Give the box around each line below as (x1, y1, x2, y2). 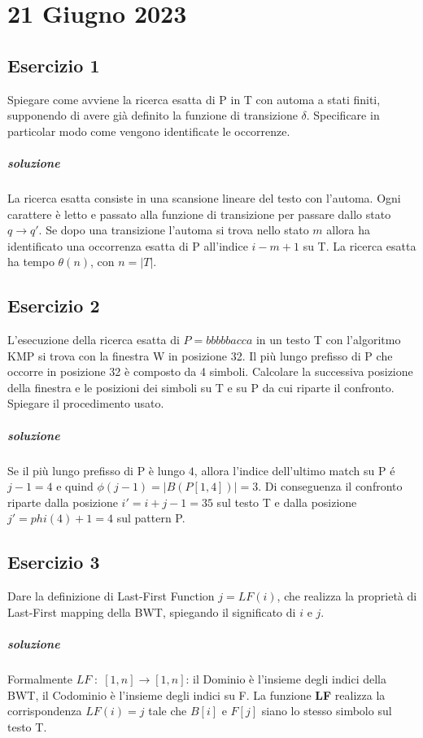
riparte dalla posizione (7, 493, 118, 510)
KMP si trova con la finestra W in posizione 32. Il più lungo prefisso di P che (7, 347, 393, 364)
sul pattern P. (116, 509, 185, 526)
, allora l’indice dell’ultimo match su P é (194, 461, 395, 478)
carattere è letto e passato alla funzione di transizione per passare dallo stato (7, 205, 391, 222)
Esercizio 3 (7, 549, 100, 574)
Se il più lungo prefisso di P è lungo (7, 461, 185, 478)
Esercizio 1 (7, 52, 100, 77)
